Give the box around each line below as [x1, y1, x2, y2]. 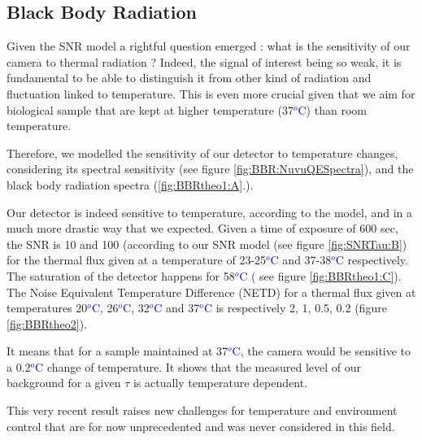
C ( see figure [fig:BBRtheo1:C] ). [239, 267, 402, 284]
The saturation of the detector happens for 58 [7, 267, 235, 284]
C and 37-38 [270, 251, 332, 268]
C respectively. [335, 251, 408, 268]
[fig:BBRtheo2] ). [7, 315, 87, 332]
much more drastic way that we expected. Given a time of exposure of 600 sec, [7, 220, 398, 237]
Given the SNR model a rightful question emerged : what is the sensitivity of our [7, 37, 411, 54]
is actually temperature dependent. [133, 374, 308, 391]
